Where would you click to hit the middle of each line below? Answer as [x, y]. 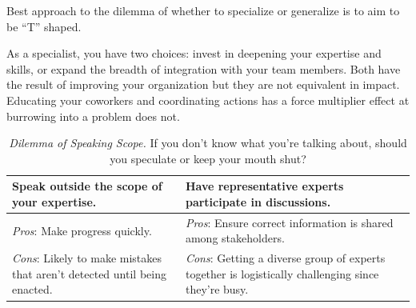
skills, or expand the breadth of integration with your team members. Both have [204, 68]
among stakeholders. [235, 238]
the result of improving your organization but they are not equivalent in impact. [203, 84]
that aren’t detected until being [89, 273]
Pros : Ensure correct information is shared [289, 222]
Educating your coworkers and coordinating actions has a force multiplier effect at [208, 100]
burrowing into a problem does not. [93, 116]
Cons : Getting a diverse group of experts [285, 258]
